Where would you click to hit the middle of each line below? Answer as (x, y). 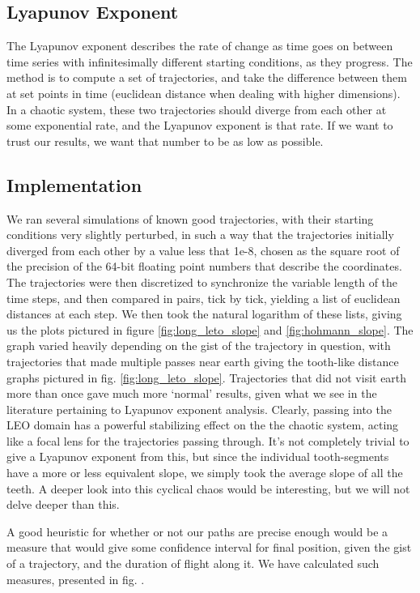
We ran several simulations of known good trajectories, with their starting (190, 218)
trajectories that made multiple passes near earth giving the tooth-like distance (203, 361)
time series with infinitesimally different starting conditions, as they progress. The (210, 61)
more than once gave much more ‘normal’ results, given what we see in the (192, 393)
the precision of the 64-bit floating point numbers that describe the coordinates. (204, 266)
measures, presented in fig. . (76, 579)
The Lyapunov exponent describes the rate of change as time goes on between (200, 46)
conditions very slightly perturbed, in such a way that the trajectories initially (200, 235)
